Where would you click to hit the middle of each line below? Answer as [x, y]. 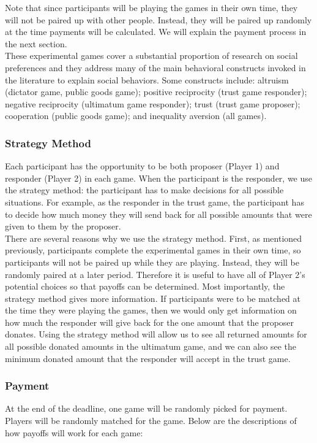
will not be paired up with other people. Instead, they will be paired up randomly [158, 19]
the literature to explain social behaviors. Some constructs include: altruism [147, 79]
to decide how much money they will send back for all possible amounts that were [158, 214]
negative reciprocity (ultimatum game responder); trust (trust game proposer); [153, 103]
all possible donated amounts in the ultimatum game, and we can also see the [151, 346]
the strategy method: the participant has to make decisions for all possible [144, 190]
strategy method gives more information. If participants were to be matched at [153, 298]
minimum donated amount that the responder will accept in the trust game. [148, 358]
